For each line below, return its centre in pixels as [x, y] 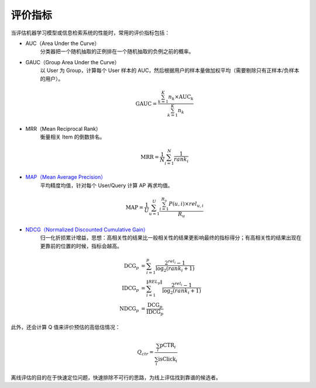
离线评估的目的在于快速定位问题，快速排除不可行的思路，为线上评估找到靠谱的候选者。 [116, 377]
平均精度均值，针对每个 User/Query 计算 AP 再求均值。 [107, 185]
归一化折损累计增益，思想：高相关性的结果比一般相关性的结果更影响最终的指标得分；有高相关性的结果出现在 [171, 238]
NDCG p [129, 309]
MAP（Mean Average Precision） [66, 177]
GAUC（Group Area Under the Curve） [73, 62]
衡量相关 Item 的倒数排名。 [73, 137]
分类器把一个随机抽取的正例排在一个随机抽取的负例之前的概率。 [117, 51]
